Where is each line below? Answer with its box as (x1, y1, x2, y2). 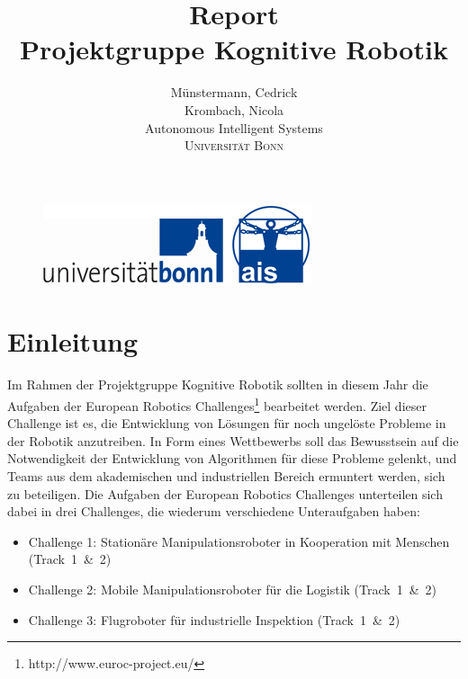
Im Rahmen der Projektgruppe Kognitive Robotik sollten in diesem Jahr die (7, 375, 428, 394)
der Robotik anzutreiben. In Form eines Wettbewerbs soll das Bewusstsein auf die (7, 431, 459, 450)
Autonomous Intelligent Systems (145, 118, 323, 137)
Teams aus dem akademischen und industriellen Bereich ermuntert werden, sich (7, 467, 445, 486)
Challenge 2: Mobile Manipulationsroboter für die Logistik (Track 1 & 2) (28, 580, 437, 598)
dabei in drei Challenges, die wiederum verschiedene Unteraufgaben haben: (7, 502, 420, 521)
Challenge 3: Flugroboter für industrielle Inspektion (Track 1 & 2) (28, 610, 400, 629)
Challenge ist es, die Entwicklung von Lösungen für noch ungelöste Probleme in (7, 414, 446, 433)
